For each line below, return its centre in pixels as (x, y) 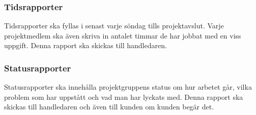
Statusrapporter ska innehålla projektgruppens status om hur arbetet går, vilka (128, 87)
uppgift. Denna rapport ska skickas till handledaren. (86, 45)
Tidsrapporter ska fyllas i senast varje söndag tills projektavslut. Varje (114, 26)
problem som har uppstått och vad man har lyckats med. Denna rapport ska (124, 97)
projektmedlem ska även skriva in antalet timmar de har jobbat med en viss (123, 35)
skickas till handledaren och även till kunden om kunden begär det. (109, 107)
